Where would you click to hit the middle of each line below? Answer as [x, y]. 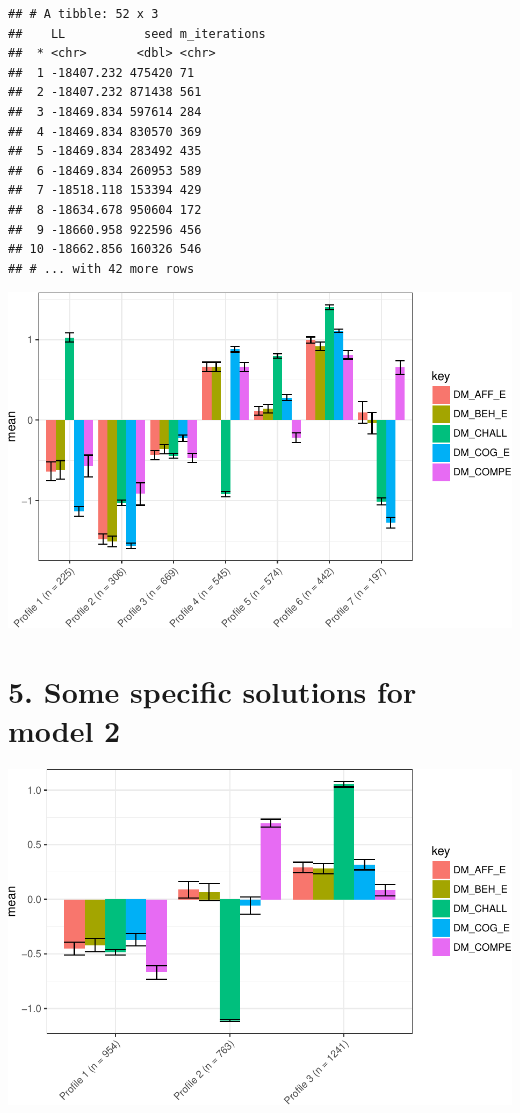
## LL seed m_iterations [137, 33]
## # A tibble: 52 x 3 [83, 14]
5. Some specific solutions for [212, 690]
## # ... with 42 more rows [101, 268]
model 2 [64, 730]
